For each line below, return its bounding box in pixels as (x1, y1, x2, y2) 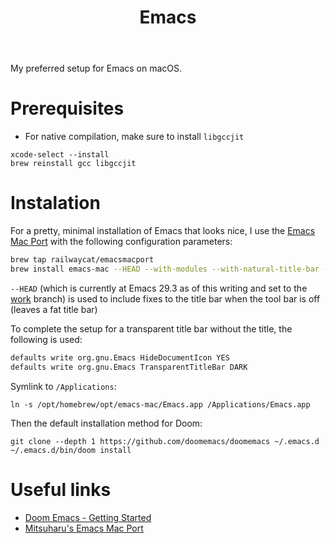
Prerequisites (10, 97, 125, 120)
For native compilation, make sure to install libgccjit (24, 131, 245, 143)
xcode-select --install (10, 150, 110, 160)
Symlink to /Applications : (10, 380, 117, 392)
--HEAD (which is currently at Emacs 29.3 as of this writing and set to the (10, 282, 308, 294)
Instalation (10, 192, 101, 215)
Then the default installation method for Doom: (10, 417, 203, 429)
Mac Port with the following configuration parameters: (10, 236, 233, 248)
